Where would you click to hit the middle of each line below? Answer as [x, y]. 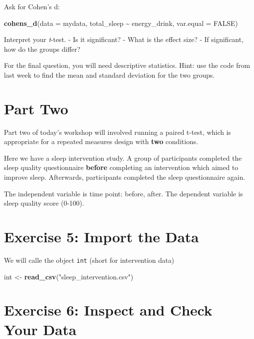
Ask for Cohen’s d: [32, 6]
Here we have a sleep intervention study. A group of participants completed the [123, 158]
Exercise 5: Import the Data [102, 237]
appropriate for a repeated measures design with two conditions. [101, 141]
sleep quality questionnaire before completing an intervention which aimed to [121, 167]
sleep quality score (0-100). [44, 203]
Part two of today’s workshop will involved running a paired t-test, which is [117, 132]
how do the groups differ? [42, 49]
